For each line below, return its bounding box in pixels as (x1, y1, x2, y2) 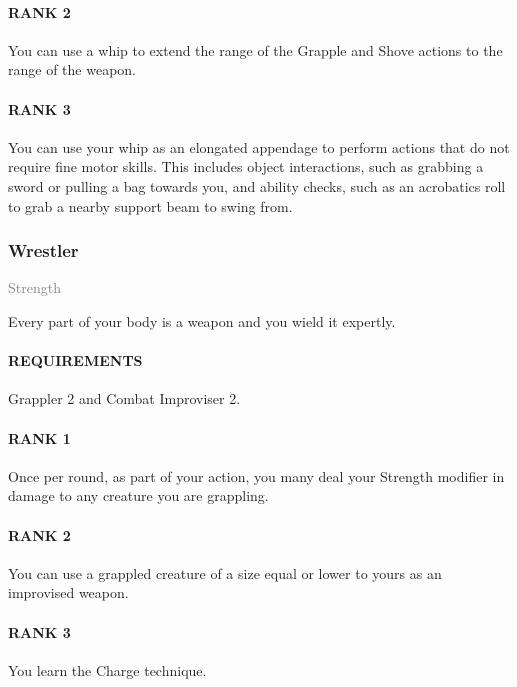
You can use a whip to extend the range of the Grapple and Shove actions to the (8, 39, 503, 60)
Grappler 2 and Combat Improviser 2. (8, 388, 241, 409)
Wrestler (8, 238, 79, 263)
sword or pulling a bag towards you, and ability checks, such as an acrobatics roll (8, 175, 506, 196)
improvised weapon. (8, 582, 129, 603)
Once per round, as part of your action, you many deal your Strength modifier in (8, 465, 505, 486)
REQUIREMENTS (8, 350, 143, 371)
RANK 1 (8, 427, 71, 448)
